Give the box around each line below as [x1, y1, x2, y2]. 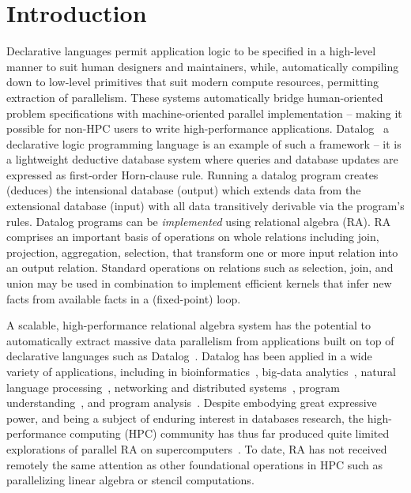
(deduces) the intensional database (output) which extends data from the [6, 182, 361, 198]
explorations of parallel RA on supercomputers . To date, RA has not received [6, 440, 387, 457]
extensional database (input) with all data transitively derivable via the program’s [6, 198, 405, 214]
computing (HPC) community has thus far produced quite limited [70, 425, 390, 442]
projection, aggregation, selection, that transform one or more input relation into [6, 243, 398, 260]
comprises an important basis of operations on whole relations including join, [6, 228, 379, 245]
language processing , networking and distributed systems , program [6, 378, 340, 395]
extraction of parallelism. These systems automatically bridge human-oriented [6, 88, 383, 105]
